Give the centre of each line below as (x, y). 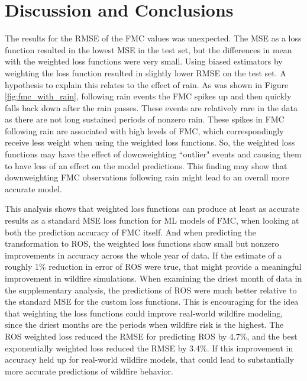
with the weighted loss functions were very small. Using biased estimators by (144, 61)
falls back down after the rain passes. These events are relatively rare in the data (151, 107)
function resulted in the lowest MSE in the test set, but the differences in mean (148, 49)
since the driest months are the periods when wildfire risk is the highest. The (144, 325)
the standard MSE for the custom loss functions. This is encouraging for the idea (152, 301)
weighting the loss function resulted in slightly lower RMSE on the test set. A (146, 72)
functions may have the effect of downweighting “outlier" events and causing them (153, 154)
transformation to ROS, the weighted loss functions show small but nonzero (142, 243)
